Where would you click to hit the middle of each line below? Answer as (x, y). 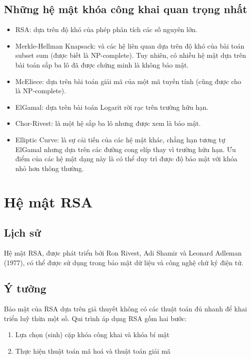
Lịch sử (23, 232)
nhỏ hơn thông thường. (50, 168)
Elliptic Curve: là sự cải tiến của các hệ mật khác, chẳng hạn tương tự (120, 139)
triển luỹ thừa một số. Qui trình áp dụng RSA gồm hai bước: (95, 318)
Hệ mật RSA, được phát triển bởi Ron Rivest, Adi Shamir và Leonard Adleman (123, 252)
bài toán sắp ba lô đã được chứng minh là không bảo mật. (102, 64)
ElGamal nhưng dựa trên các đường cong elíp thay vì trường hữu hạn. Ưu (125, 149)
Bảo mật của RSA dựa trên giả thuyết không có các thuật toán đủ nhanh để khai (125, 309)
